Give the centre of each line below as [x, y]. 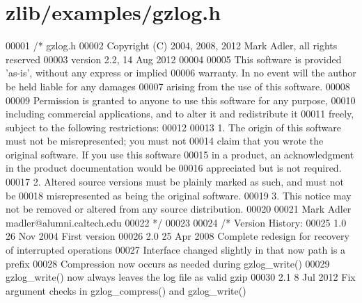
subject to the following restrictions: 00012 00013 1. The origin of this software [173, 127]
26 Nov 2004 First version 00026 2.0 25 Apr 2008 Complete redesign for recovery [178, 236]
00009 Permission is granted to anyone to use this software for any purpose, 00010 [181, 100]
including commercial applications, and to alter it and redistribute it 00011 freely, [180, 114]
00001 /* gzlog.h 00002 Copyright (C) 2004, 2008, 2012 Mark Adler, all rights [172, 46]
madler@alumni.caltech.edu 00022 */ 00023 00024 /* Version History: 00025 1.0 [176, 222]
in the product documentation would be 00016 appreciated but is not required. [174, 168]
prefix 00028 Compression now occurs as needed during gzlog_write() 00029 [168, 263]
